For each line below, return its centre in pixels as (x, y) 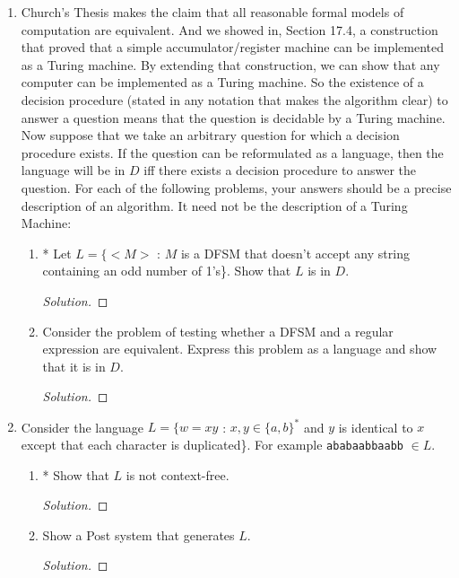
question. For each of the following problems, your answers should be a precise (236, 187)
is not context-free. (178, 474)
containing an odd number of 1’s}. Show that (167, 271)
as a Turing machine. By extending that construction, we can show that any (230, 64)
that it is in (74, 366)
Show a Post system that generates (139, 534)
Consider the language (82, 427)
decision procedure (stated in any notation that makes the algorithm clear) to (234, 99)
